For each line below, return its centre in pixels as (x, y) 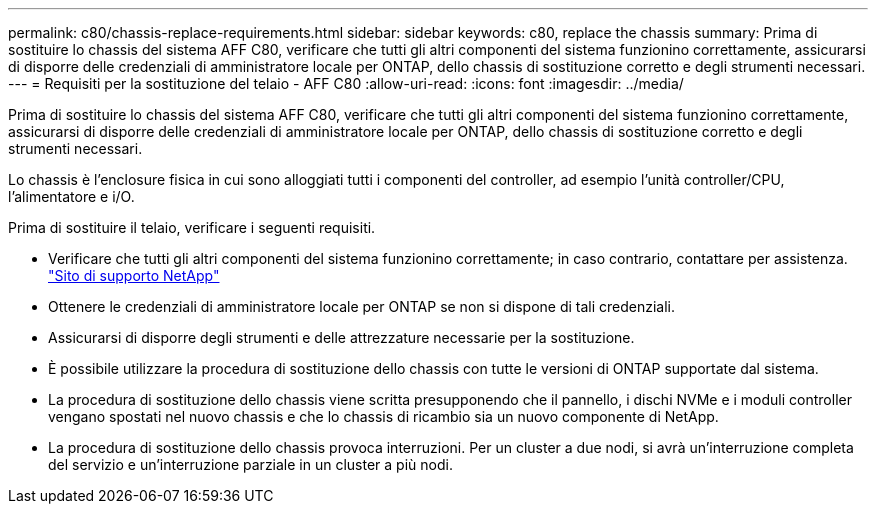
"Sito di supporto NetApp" (134, 275)
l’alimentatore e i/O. (71, 196)
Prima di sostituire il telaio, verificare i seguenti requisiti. (192, 227)
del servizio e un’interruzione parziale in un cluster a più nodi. (250, 464)
